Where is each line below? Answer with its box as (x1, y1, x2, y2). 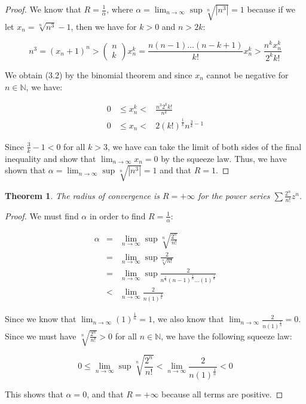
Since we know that (5, 313, 76, 325)
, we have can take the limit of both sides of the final (107, 140, 302, 152)
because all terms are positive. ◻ (161, 388, 283, 400)
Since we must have (5, 329, 76, 342)
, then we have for (71, 20, 137, 32)
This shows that (5, 388, 63, 400)
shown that (5, 164, 46, 176)
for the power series (198, 189, 270, 201)
